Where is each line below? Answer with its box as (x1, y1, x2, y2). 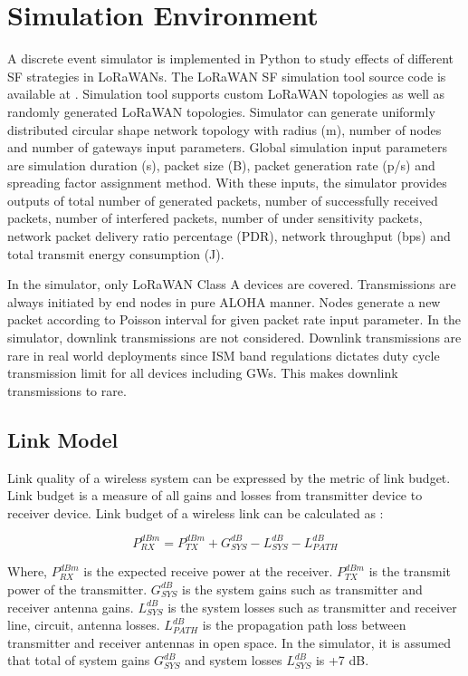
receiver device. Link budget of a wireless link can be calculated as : (7, 503, 384, 522)
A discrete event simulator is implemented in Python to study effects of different (7, 49, 454, 68)
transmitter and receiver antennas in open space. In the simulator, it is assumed (7, 633, 451, 652)
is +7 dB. (315, 651, 369, 670)
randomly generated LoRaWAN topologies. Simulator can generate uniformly (7, 101, 435, 121)
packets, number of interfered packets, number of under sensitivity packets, (7, 208, 423, 227)
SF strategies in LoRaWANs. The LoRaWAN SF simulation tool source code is (7, 66, 446, 85)
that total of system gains (7, 651, 150, 670)
